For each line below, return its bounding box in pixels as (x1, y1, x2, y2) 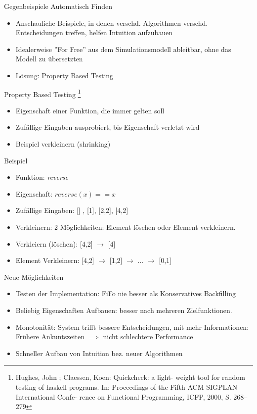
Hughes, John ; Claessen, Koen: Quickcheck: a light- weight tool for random (15, 372, 245, 382)
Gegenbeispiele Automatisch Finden (4, 1, 113, 11)
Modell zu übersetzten (15, 53, 83, 64)
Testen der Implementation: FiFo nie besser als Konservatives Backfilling (15, 288, 236, 299)
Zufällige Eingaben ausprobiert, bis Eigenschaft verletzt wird (15, 122, 200, 132)
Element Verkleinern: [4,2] (15, 255, 94, 265)
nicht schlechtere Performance (103, 331, 193, 342)
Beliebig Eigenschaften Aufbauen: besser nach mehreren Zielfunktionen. (15, 305, 232, 315)
